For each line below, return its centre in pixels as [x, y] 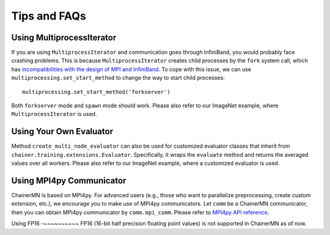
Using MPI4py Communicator [69, 180]
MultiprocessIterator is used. [54, 114]
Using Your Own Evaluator [62, 132]
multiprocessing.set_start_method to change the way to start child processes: [118, 78]
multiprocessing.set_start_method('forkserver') [96, 92]
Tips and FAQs [49, 16]
